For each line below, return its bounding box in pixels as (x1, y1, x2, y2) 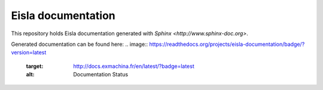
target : (26, 63, 44, 70)
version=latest (11, 49, 47, 56)
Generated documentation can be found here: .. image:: (11, 41, 148, 48)
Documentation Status (73, 71, 129, 78)
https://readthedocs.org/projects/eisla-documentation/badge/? (149, 41, 305, 48)
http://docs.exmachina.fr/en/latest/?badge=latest (73, 63, 194, 70)
